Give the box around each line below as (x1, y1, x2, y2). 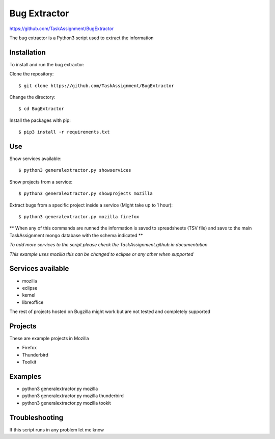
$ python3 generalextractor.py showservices (18, 167, 132, 173)
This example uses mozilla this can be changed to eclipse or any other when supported (9, 251, 194, 257)
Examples (9, 372, 42, 381)
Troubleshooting (9, 413, 64, 422)
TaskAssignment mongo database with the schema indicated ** (9, 232, 143, 238)
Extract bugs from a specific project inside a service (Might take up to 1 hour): (9, 202, 173, 208)
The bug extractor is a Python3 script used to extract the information (9, 35, 154, 41)
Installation (9, 48, 46, 57)
